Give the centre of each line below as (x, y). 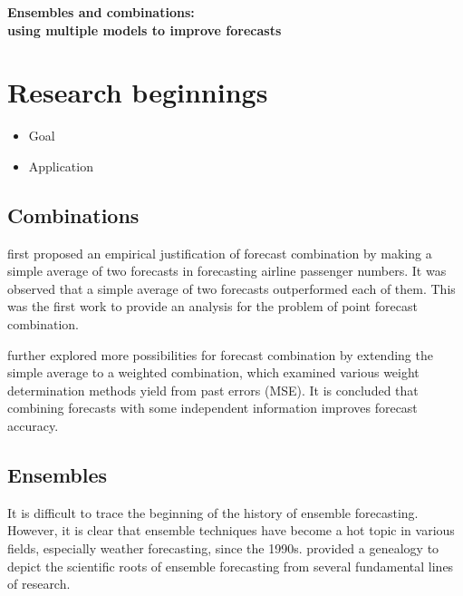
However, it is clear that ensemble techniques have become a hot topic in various (231, 530)
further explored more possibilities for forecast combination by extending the (220, 354)
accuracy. (33, 426)
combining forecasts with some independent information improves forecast (212, 408)
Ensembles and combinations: (101, 12)
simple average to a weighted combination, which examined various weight (213, 372)
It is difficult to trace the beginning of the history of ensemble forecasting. (213, 512)
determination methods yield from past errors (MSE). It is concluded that (213, 390)
